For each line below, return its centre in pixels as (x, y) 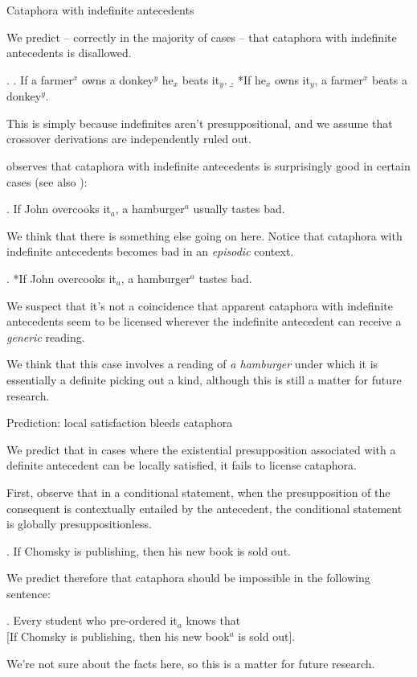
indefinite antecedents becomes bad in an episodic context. (150, 251)
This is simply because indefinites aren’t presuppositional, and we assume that (200, 123)
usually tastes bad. (239, 209)
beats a (389, 79)
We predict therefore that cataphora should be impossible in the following (188, 578)
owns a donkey (118, 79)
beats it (201, 79)
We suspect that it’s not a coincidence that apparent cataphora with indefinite (200, 305)
